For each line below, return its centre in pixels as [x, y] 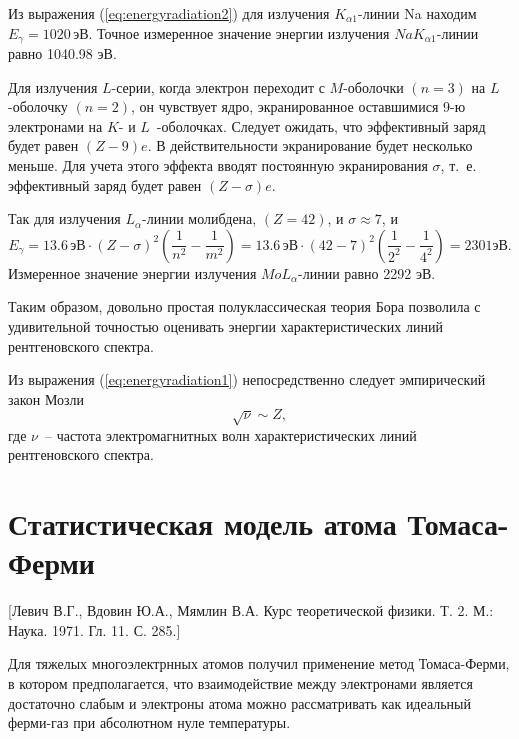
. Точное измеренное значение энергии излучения [239, 32]
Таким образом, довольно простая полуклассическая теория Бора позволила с [244, 306]
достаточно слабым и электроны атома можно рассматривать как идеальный [239, 702]
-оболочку [38, 106]
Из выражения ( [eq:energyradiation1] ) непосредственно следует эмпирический [247, 379]
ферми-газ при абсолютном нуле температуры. [149, 722]
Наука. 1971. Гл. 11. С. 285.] [94, 629]
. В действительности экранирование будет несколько [310, 145]
